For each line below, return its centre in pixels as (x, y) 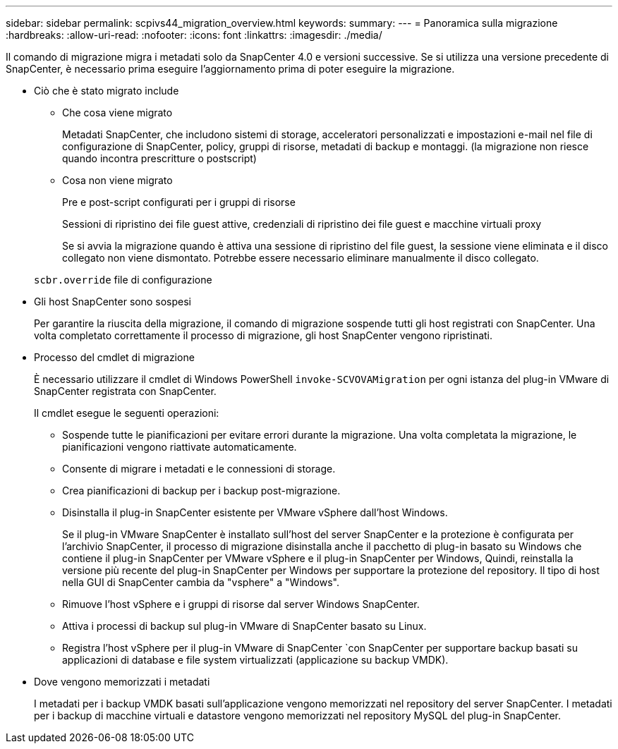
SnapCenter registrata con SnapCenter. (125, 391)
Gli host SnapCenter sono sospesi (113, 302)
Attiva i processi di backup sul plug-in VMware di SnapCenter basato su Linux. (244, 626)
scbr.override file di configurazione (123, 280)
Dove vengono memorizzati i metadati (122, 682)
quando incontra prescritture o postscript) (159, 158)
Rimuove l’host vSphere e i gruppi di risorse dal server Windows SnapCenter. (241, 604)
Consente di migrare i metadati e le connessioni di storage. (199, 469)
